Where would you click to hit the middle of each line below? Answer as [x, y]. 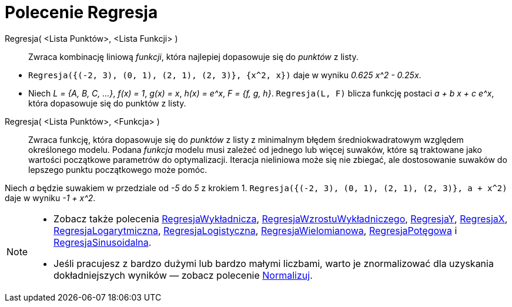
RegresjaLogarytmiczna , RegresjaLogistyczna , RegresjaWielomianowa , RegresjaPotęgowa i [255, 230]
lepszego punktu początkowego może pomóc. [118, 169]
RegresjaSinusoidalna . [103, 242]
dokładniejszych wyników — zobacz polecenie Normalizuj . [183, 275]
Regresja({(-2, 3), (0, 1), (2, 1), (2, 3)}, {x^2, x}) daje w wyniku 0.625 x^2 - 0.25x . [225, 75]
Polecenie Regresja [81, 12]
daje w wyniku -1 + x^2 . [50, 198]
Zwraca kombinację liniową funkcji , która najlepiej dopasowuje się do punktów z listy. [193, 56]
